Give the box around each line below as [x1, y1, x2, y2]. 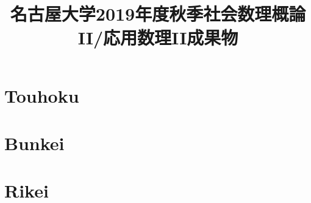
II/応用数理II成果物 [77, 25, 238, 50]
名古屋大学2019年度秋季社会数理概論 [10, 1, 306, 26]
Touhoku [4, 83, 79, 108]
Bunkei [4, 130, 65, 155]
